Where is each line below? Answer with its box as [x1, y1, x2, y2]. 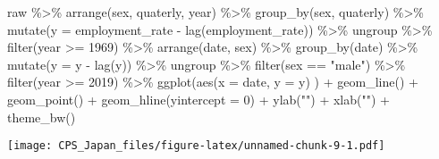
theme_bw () [7, 107, 76, 126]
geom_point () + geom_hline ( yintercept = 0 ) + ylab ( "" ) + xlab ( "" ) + [7, 89, 390, 108]
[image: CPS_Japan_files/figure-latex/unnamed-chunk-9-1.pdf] [7, 139, 385, 153]
